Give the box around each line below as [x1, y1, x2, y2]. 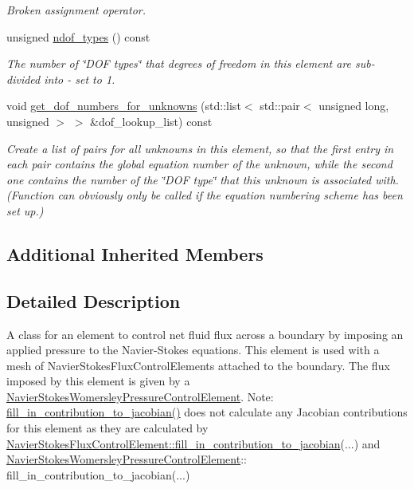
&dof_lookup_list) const [90, 112, 213, 129]
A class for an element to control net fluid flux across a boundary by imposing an [6, 325, 404, 342]
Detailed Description [6, 288, 181, 313]
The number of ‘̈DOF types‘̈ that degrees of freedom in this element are [6, 55, 352, 72]
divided [6, 70, 41, 87]
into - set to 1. [44, 70, 115, 87]
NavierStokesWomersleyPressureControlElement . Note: [6, 388, 274, 404]
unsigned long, [318, 97, 389, 114]
